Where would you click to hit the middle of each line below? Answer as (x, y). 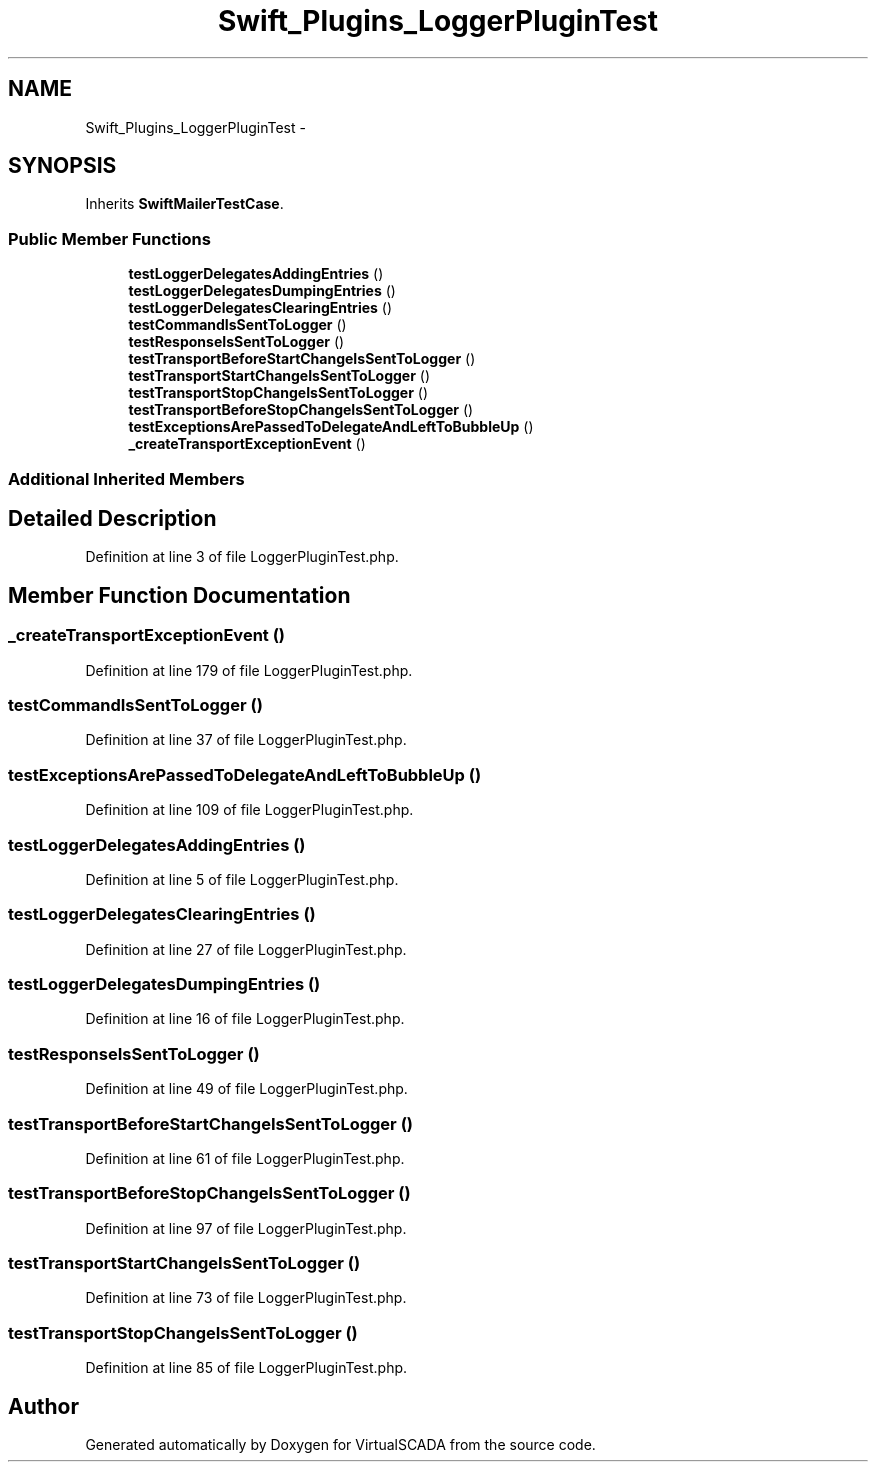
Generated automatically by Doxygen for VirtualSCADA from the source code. (340, 1444)
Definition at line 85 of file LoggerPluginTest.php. (246, 1368)
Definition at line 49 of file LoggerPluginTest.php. (246, 1089)
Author (43, 1406)
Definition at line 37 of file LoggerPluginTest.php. (246, 740)
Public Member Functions (109, 238)
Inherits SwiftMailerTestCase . (184, 204)
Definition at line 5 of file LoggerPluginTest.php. (242, 879)
